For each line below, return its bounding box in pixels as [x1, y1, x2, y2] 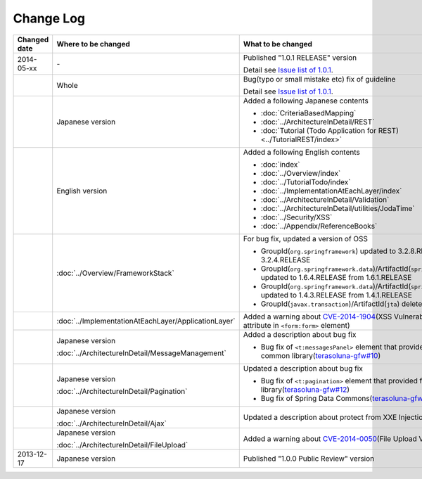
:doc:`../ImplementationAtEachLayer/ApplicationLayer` [56, 316, 236, 326]
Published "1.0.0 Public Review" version [243, 454, 375, 464]
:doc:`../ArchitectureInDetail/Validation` [260, 194, 390, 204]
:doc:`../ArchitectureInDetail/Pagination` [56, 386, 188, 396]
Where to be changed [56, 39, 130, 49]
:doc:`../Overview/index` [260, 168, 341, 178]
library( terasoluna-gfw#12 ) [260, 384, 350, 394]
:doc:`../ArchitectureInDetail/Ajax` [56, 419, 167, 428]
